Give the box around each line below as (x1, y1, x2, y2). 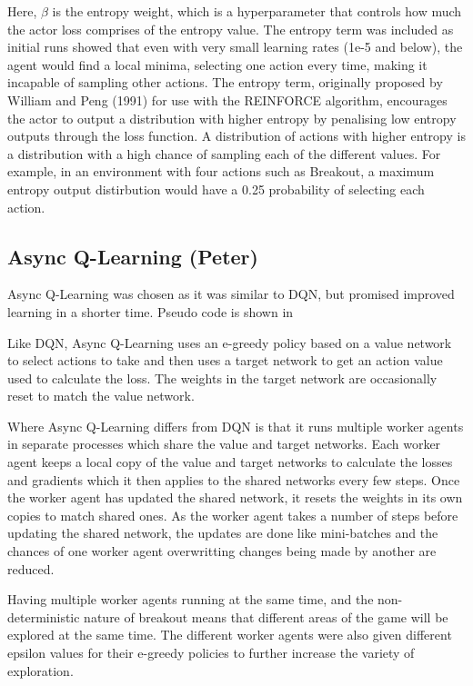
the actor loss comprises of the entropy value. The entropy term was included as (7, 19, 454, 38)
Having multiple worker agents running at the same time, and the (7, 590, 374, 609)
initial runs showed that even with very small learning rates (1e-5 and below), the (7, 37, 463, 56)
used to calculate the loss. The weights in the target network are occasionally (7, 368, 438, 387)
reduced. (7, 559, 55, 578)
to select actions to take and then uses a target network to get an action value (7, 351, 443, 370)
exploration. (7, 661, 74, 680)
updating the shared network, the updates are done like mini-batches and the (7, 523, 438, 542)
